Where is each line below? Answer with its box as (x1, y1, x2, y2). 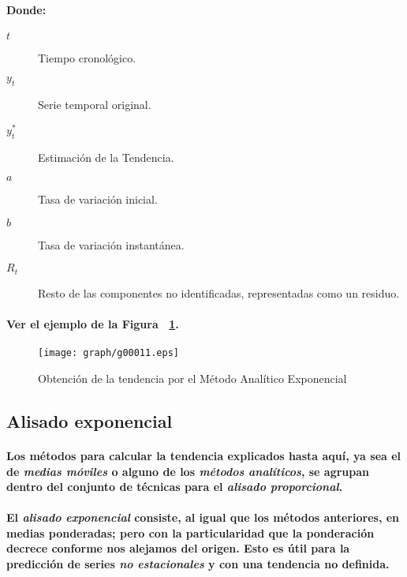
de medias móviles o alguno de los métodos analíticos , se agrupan (6, 463, 370, 479)
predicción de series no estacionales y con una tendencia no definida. (6, 556, 390, 572)
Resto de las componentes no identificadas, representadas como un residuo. (38, 284, 400, 301)
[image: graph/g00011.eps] (38, 347, 179, 359)
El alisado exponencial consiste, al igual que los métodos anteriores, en (6, 509, 400, 526)
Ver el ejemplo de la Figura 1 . (6, 316, 179, 332)
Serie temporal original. (38, 96, 151, 113)
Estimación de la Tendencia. (38, 148, 174, 165)
